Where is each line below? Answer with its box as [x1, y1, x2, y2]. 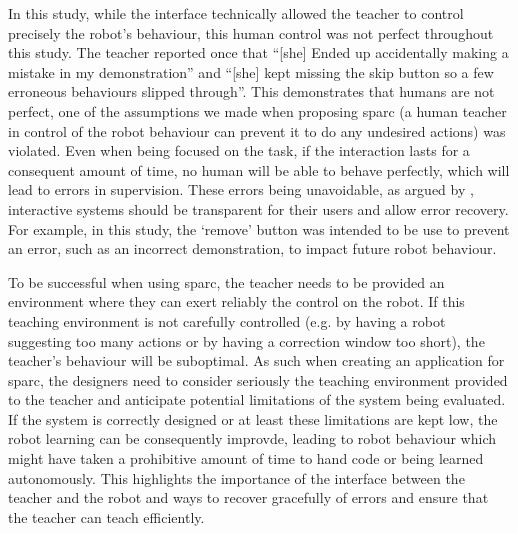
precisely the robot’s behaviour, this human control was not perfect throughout [8, 22, 494, 43]
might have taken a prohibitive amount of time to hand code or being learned [8, 448, 484, 469]
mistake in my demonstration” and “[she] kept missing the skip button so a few [8, 61, 494, 82]
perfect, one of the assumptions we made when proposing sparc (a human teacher [8, 100, 507, 121]
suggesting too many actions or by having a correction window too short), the [8, 330, 485, 351]
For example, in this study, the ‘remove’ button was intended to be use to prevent [8, 218, 510, 239]
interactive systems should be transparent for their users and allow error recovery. [8, 198, 509, 219]
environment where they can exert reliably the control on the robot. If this [8, 291, 465, 312]
